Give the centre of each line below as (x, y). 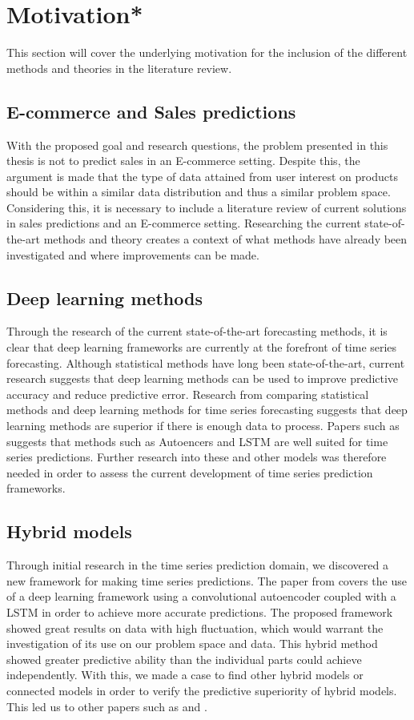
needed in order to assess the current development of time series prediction (190, 472)
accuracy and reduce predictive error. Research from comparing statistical (188, 394)
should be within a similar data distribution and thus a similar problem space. (199, 192)
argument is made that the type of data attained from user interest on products (202, 176)
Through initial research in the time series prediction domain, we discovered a (197, 565)
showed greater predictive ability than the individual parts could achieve (184, 659)
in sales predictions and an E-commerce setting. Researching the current (184, 223)
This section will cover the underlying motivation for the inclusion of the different (207, 52)
